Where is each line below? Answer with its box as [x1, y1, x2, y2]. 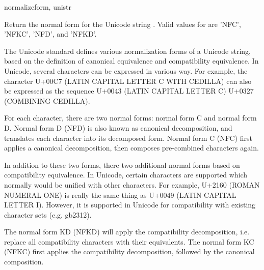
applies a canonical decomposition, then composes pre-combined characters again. [4, 142, 259, 153]
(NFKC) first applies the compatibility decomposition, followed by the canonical [4, 246, 255, 257]
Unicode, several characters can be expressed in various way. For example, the [4, 65, 248, 76]
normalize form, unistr [4, 2, 72, 12]
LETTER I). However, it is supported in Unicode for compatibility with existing [4, 199, 256, 210]
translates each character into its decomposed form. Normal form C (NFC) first [4, 132, 252, 143]
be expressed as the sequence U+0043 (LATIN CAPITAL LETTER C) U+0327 [4, 85, 254, 96]
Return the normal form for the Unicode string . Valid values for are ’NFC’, [4, 18, 241, 29]
